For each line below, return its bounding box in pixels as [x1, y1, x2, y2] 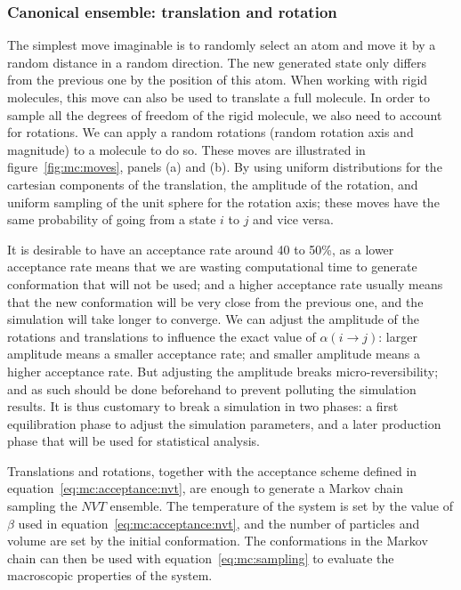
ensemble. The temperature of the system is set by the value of [109, 497, 453, 515]
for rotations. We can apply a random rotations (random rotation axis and [7, 123, 414, 141]
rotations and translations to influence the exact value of [7, 327, 316, 345]
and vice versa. [253, 210, 334, 229]
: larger [378, 327, 417, 345]
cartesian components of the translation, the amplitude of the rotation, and [7, 174, 418, 193]
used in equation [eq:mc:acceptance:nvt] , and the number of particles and [18, 513, 420, 532]
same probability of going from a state [7, 210, 216, 229]
